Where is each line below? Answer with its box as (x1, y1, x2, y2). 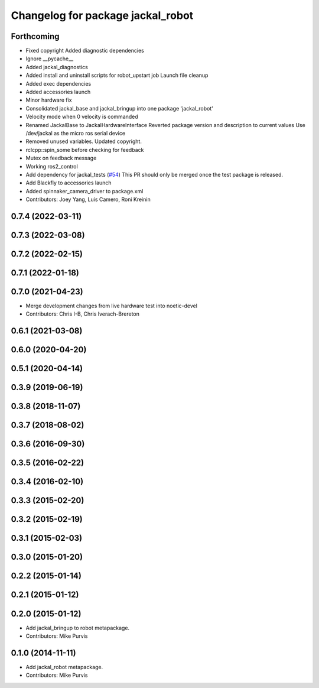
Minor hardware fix (25, 96, 72, 103)
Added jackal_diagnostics (25, 63, 88, 70)
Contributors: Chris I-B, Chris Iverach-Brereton (25, 310, 140, 317)
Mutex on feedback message (25, 154, 97, 162)
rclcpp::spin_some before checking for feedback (25, 146, 144, 153)
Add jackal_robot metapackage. (25, 663, 103, 670)
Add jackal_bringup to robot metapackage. (25, 624, 130, 631)
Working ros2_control (25, 163, 78, 170)
